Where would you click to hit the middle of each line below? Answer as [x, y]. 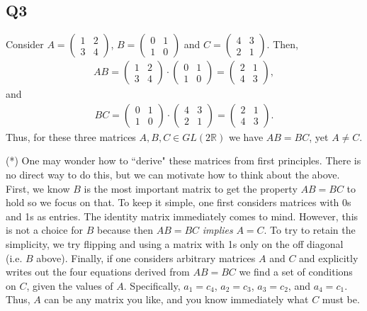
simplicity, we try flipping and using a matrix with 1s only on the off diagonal [175, 244]
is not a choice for [44, 230]
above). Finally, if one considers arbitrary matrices [146, 258]
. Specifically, [152, 285]
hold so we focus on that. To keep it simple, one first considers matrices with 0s [179, 202]
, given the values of [70, 285]
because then [125, 230]
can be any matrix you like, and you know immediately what [176, 299]
